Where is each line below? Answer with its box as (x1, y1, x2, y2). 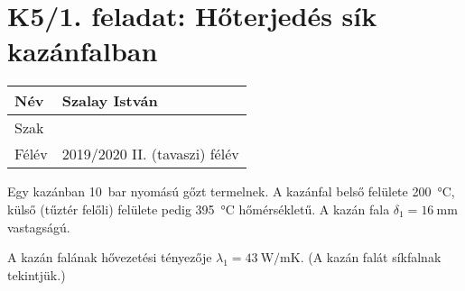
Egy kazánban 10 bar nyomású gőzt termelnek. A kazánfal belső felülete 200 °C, (7, 182, 455, 201)
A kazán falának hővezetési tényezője (7, 248, 212, 267)
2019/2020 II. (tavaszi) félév (61, 143, 239, 165)
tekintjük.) (7, 265, 66, 284)
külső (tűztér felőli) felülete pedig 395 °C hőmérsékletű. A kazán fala (7, 199, 390, 218)
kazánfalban (7, 32, 158, 69)
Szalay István (61, 90, 158, 112)
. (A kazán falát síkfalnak (300, 248, 442, 267)
